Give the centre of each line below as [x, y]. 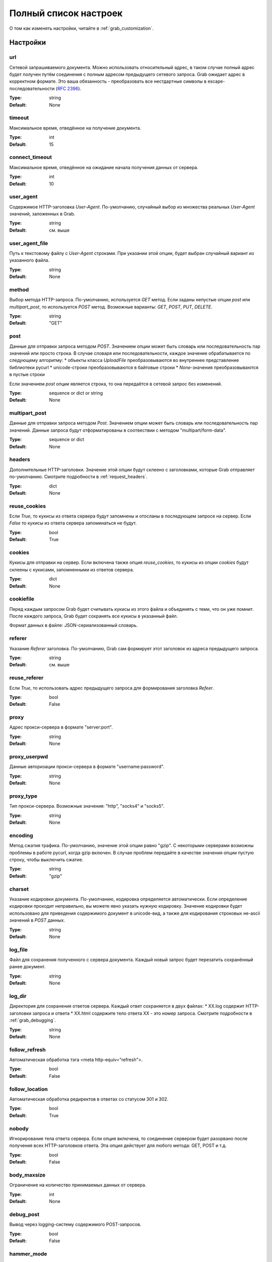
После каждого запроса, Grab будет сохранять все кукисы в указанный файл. [94, 616]
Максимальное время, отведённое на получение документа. [75, 128]
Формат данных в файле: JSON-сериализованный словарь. [74, 625]
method [19, 289]
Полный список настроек [66, 13]
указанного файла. [29, 260]
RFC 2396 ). [69, 88]
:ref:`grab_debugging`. [33, 1020]
